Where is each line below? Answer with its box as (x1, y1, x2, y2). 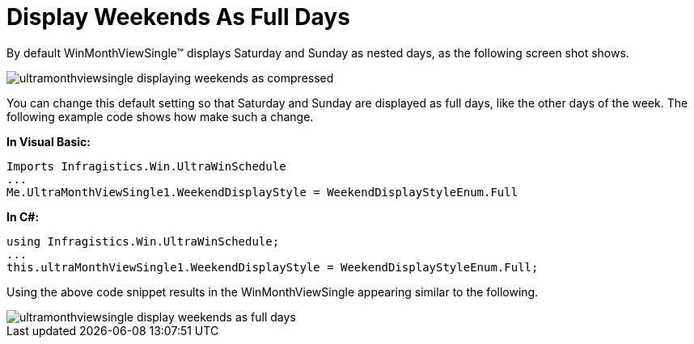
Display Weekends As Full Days (6, 3, 350, 31)
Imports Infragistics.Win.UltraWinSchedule (6, 159, 286, 173)
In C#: (6, 209, 40, 224)
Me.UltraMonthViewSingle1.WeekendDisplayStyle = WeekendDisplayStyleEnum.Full (6, 185, 518, 199)
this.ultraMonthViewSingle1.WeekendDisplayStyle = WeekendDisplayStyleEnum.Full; (6, 260, 539, 274)
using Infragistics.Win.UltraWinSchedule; (6, 234, 280, 248)
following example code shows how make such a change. (6, 109, 314, 124)
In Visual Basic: (6, 134, 91, 149)
